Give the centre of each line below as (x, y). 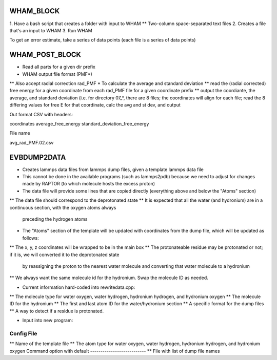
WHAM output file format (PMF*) (57, 74)
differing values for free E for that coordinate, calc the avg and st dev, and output (95, 105)
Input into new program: (48, 321)
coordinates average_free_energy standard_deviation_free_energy (79, 123)
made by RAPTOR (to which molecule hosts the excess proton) (89, 184)
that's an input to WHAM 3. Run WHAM (51, 30)
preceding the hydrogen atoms (55, 219)
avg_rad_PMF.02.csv (32, 142)
